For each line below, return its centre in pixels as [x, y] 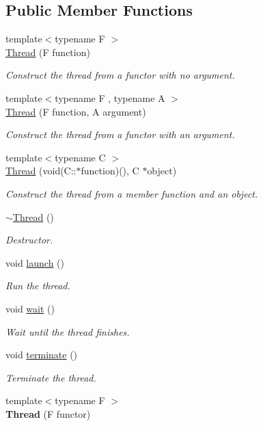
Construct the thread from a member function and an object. [132, 193]
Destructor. [29, 240]
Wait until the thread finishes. [68, 331]
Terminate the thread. [51, 377]
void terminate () [42, 355]
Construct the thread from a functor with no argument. [120, 75]
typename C [80, 157]
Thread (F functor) [48, 413]
